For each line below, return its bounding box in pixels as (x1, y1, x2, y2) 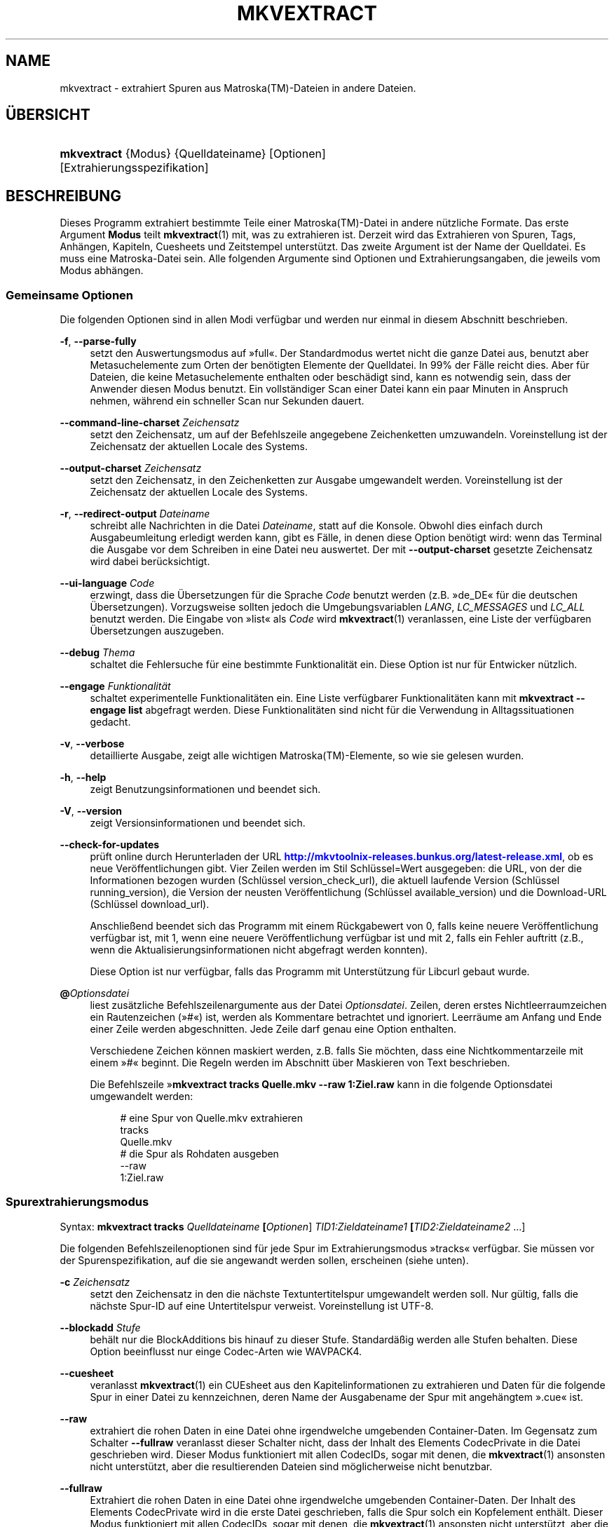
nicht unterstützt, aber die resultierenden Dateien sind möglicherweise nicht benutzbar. (90, 1460, 493, 1472)
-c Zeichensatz (60, 1275, 130, 1288)
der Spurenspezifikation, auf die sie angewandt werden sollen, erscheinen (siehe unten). (60, 1254, 469, 1266)
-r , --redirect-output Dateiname (60, 508, 210, 520)
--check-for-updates (60, 839, 160, 851)
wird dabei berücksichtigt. (90, 555, 210, 568)
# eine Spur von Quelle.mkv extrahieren (120, 1112, 303, 1125)
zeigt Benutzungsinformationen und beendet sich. (90, 783, 321, 796)
